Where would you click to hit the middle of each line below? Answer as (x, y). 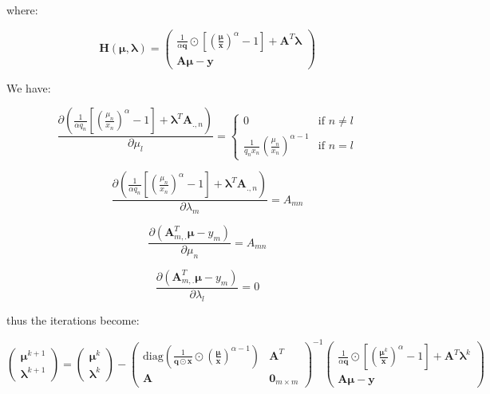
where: (22, 10)
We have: (29, 87)
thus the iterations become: (73, 319)
